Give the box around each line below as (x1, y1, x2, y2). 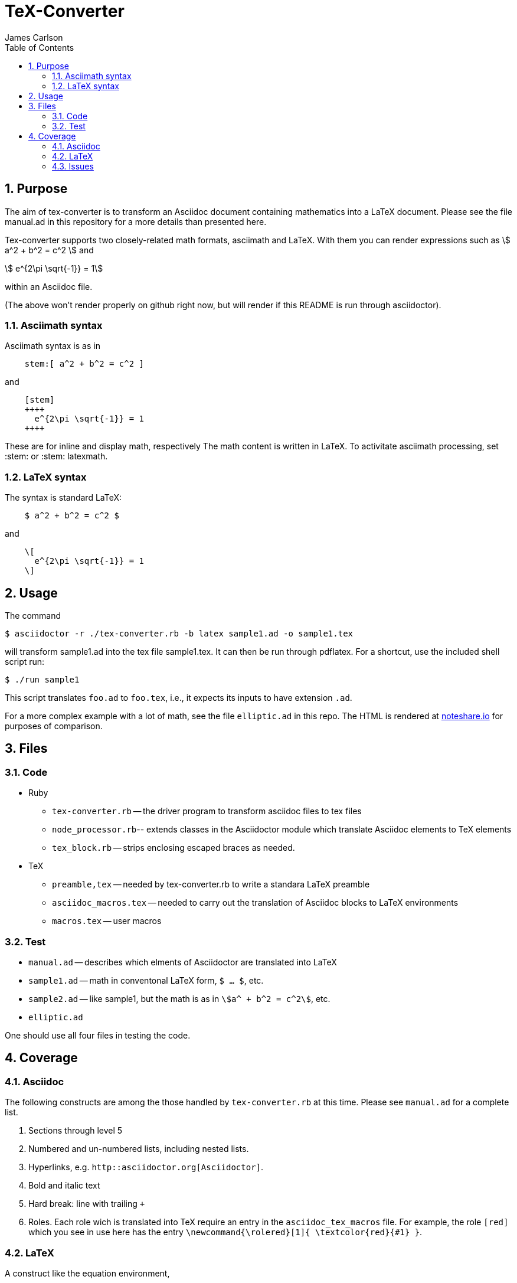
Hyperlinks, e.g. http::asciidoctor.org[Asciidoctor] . (28, 1162, 264, 1173)
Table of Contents (5, 42, 74, 53)
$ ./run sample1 (5, 674, 80, 684)
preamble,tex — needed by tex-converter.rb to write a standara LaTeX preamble (52, 879, 370, 890)
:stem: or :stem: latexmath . (5, 451, 108, 462)
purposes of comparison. (5, 720, 103, 731)
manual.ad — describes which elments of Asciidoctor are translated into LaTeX (28, 956, 337, 967)
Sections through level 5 (28, 1125, 123, 1136)
